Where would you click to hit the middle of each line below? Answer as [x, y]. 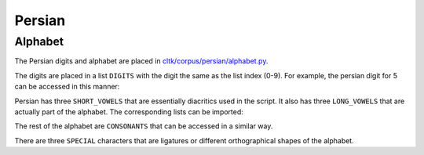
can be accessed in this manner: [67, 87]
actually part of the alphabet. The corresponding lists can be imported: [129, 112]
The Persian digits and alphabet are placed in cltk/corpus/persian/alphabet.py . [141, 61]
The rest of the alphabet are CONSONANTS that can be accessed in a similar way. [144, 126]
